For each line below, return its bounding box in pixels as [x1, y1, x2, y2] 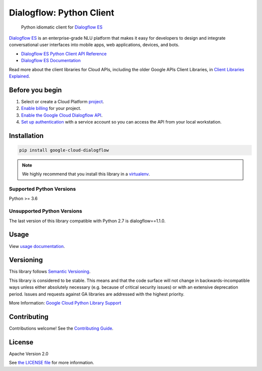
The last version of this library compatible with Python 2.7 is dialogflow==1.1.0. [9, 218, 166, 224]
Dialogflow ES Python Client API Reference [21, 51, 107, 57]
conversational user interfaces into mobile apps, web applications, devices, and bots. [9, 42, 180, 48]
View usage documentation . [9, 243, 65, 249]
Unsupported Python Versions [9, 208, 82, 215]
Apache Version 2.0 [9, 351, 49, 356]
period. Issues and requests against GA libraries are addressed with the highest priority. [9, 291, 184, 297]
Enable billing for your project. [21, 106, 82, 111]
